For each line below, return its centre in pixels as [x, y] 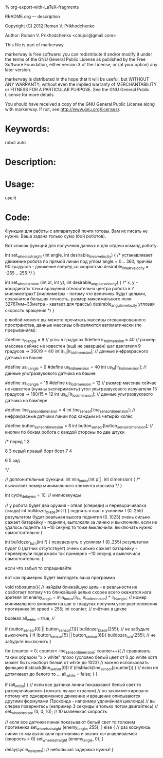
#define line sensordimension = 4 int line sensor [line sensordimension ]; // [70, 410]
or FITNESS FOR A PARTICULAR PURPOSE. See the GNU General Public [77, 89]
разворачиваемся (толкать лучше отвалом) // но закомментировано [77, 691]
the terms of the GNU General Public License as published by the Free [75, 59]
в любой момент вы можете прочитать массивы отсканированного [75, 320]
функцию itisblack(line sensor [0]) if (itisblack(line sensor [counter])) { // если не [81, 668]
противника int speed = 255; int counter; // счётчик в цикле [66, 609]
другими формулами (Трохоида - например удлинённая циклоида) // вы [80, 701]
